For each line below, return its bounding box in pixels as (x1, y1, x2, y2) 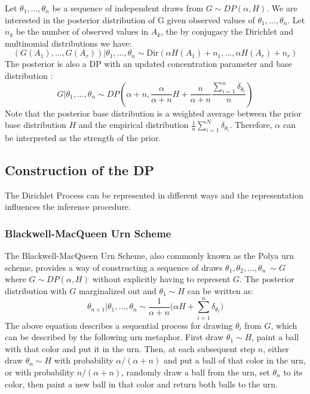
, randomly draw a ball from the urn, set (121, 366, 270, 378)
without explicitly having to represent (92, 273, 231, 285)
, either (263, 342, 289, 355)
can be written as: (187, 284, 253, 297)
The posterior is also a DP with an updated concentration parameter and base (5, 57, 292, 70)
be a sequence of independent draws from (52, 2, 204, 14)
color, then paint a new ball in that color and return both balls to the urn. (5, 377, 278, 390)
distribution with (5, 284, 67, 297)
